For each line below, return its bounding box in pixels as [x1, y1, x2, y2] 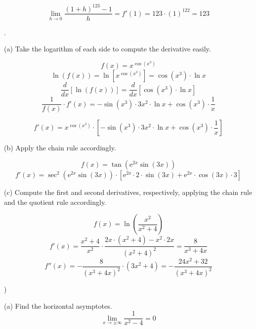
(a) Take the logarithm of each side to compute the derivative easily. [4, 44, 211, 54]
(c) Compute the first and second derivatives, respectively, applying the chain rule [4, 187, 253, 197]
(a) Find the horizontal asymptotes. [4, 300, 112, 311]
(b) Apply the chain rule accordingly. [4, 142, 116, 153]
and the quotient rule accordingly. [4, 196, 107, 207]
